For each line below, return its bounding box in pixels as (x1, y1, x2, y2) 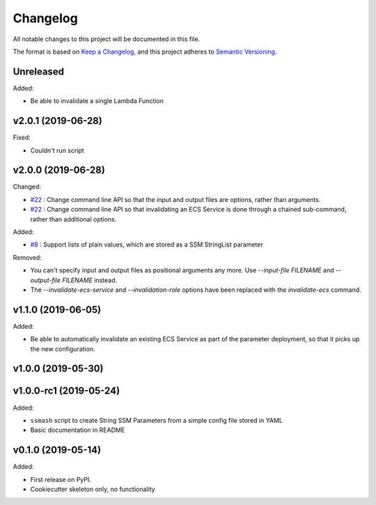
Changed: (13, 182, 41, 191)
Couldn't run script (30, 146, 84, 155)
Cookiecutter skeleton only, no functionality (30, 485, 156, 494)
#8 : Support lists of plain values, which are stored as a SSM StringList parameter (30, 240, 264, 249)
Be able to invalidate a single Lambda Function (30, 97, 164, 105)
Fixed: (13, 133, 31, 142)
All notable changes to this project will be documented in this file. (13, 35, 201, 43)
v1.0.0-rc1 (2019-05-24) (13, 385, 120, 397)
